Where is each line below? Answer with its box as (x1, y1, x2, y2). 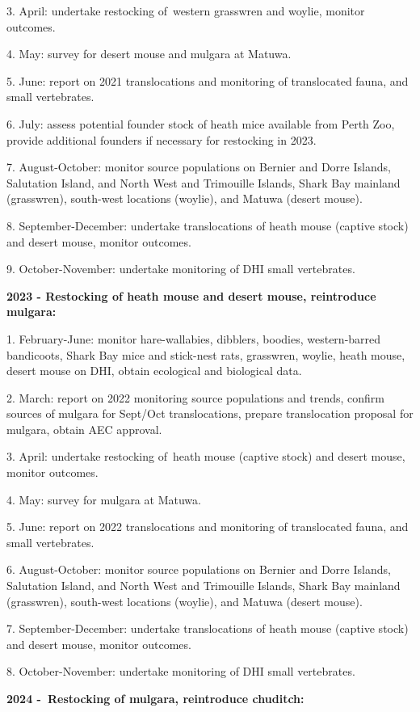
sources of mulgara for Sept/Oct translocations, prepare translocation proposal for (6, 405, 414, 422)
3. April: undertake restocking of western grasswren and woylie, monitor (6, 2, 365, 19)
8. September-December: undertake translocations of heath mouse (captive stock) (6, 217, 409, 234)
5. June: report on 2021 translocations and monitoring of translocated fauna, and (6, 72, 409, 89)
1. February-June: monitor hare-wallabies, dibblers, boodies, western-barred (6, 330, 381, 347)
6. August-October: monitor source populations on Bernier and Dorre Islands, (6, 561, 391, 578)
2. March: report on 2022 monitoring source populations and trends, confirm (6, 389, 385, 406)
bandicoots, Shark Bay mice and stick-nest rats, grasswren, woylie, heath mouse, (6, 346, 405, 363)
